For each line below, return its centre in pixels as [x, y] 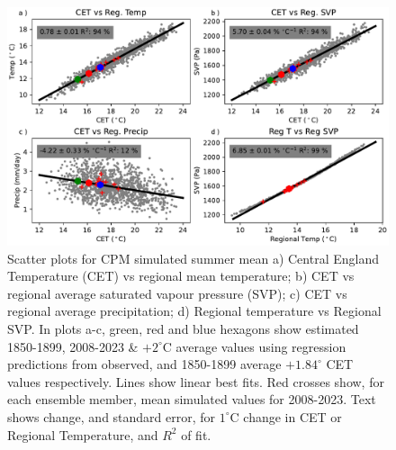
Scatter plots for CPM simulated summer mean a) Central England [193, 258]
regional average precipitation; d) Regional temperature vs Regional [194, 311]
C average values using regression [254, 346]
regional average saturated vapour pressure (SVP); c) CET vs [177, 293]
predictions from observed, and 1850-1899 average [144, 364]
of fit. [196, 434]
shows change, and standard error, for [112, 416]
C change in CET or [286, 416]
